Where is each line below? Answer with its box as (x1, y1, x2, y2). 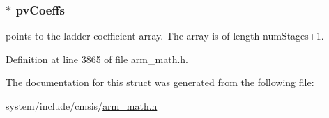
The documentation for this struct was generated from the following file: (6, 75, 314, 90)
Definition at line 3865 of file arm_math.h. (6, 51, 188, 66)
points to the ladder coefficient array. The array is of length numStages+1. (6, 28, 324, 43)
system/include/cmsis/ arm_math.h (6, 99, 158, 112)
